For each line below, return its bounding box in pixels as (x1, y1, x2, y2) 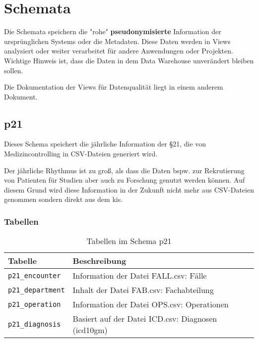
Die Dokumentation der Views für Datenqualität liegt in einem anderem (4, 82, 223, 92)
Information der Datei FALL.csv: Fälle (72, 270, 207, 282)
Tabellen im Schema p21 (86, 235, 172, 247)
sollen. (4, 65, 23, 75)
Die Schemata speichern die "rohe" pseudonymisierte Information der (4, 26, 221, 37)
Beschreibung (72, 255, 127, 267)
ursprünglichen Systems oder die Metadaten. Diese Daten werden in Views (4, 36, 231, 46)
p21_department (8, 286, 65, 294)
